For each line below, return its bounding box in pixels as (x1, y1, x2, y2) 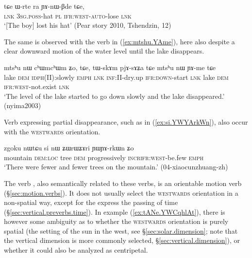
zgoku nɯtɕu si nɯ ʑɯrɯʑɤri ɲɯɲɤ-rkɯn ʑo (4, 143, 134, 153)
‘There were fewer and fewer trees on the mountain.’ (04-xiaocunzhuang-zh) (4, 162, 228, 172)
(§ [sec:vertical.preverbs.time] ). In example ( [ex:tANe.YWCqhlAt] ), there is (4, 206, 225, 217)
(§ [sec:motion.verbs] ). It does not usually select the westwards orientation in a (4, 187, 238, 198)
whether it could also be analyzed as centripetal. (4, 245, 148, 255)
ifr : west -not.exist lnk (4, 81, 69, 92)
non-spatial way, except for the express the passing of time (4, 197, 178, 207)
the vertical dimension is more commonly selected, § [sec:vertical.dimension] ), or (4, 235, 240, 245)
